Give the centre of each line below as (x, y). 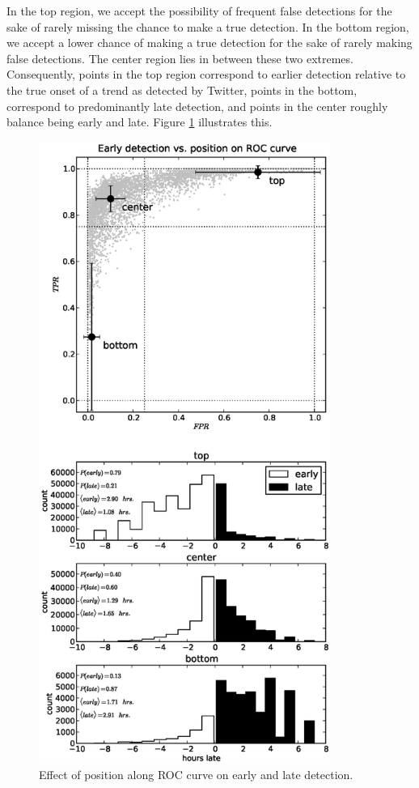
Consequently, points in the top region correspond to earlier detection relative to (206, 74)
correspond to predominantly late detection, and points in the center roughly (197, 106)
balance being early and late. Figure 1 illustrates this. (140, 122)
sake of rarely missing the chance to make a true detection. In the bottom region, (208, 26)
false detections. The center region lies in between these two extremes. (180, 58)
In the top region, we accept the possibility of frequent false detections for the (199, 11)
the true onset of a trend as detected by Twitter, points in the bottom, (182, 89)
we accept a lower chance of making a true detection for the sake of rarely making (209, 43)
